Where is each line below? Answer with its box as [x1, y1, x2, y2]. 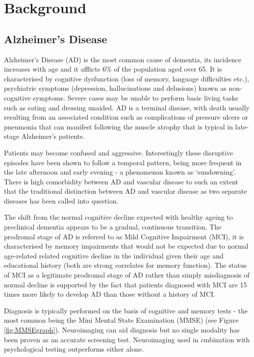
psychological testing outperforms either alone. [4, 344, 144, 354]
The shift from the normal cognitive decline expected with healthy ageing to [4, 212, 233, 222]
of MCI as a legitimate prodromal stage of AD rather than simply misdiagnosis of [4, 270, 250, 280]
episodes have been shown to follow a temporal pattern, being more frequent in [4, 157, 242, 167]
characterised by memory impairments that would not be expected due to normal [4, 241, 249, 251]
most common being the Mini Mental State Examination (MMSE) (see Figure [4, 315, 239, 325]
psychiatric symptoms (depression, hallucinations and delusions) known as [4, 83, 227, 93]
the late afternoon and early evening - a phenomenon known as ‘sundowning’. [4, 167, 236, 177]
